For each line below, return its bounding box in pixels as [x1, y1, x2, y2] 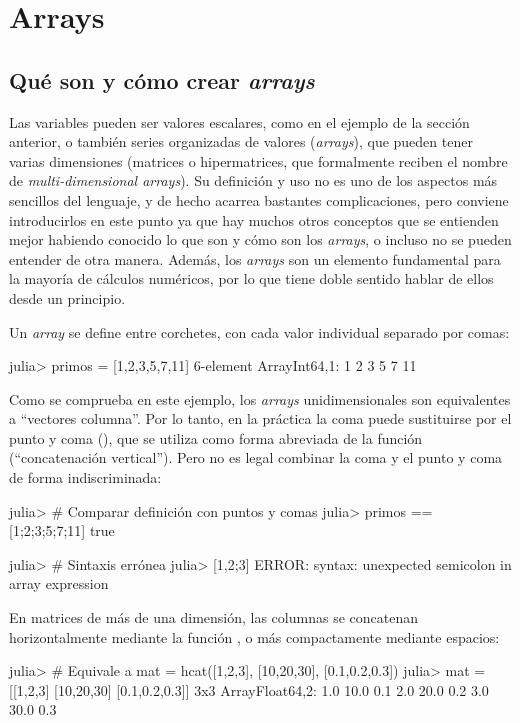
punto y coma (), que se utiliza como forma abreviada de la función [9, 427, 423, 448]
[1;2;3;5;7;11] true [9, 520, 115, 541]
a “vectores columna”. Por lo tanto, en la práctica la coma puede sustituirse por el [9, 408, 512, 429]
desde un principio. [9, 287, 126, 308]
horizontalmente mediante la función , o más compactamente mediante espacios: [9, 626, 500, 647]
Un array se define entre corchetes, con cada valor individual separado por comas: [9, 321, 510, 342]
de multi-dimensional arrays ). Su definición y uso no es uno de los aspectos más [9, 170, 498, 191]
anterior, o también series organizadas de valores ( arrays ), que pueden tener [9, 131, 473, 152]
